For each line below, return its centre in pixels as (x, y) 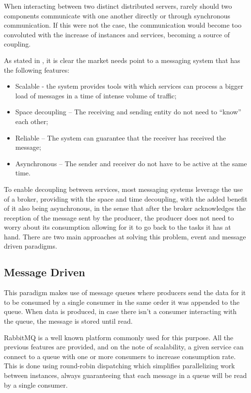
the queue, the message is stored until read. (68, 321)
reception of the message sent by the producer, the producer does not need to (119, 217)
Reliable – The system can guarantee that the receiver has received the (121, 137)
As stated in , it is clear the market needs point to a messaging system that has (122, 60)
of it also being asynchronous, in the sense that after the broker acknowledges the (125, 208)
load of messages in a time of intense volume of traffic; (96, 95)
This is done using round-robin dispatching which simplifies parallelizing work (119, 366)
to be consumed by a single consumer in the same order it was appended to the (122, 302)
